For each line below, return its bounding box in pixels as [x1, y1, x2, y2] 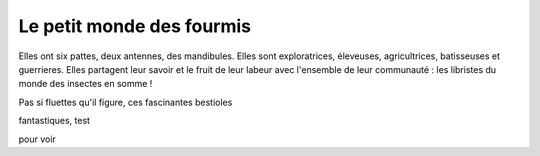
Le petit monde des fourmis [18, 15, 252, 37]
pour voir [18, 133, 57, 145]
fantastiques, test [18, 115, 90, 127]
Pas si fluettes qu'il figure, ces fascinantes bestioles [18, 96, 233, 108]
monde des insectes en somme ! [18, 78, 153, 90]
